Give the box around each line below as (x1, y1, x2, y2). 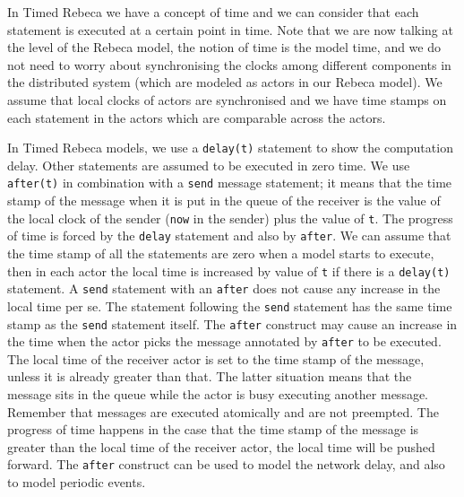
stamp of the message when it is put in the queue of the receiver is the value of (7, 191, 441, 210)
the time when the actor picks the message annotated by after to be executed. (7, 332, 442, 351)
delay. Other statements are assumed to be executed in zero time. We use (7, 155, 410, 174)
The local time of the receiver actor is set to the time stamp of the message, (7, 349, 425, 368)
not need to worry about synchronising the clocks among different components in (7, 55, 451, 74)
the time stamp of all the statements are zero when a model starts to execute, (7, 243, 434, 262)
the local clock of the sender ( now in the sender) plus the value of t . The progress (7, 208, 453, 227)
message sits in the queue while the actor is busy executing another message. (7, 385, 429, 404)
